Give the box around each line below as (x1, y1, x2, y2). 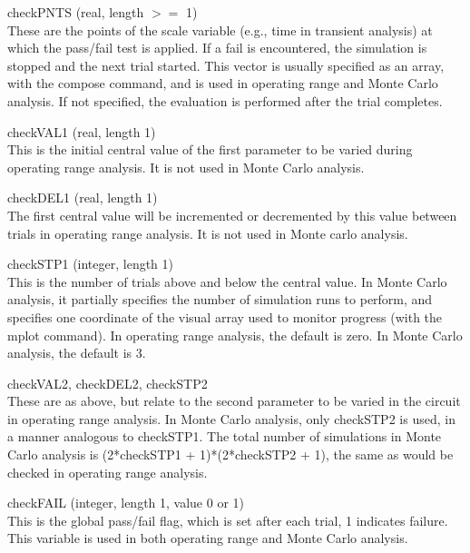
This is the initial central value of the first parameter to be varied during (7, 140, 413, 159)
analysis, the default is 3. (7, 343, 146, 362)
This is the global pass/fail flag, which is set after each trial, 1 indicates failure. (7, 510, 448, 529)
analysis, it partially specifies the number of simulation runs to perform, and (7, 290, 433, 309)
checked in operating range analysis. (7, 462, 208, 481)
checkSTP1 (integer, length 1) (7, 254, 174, 273)
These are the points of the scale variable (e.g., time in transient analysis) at (7, 20, 433, 39)
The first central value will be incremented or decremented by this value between (7, 205, 457, 224)
